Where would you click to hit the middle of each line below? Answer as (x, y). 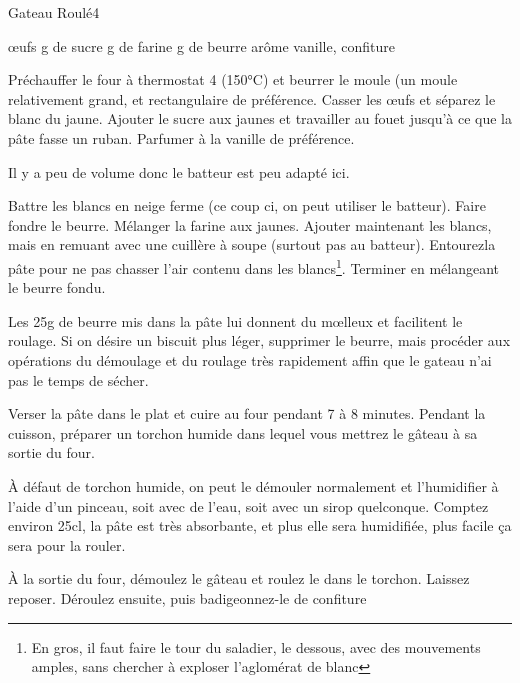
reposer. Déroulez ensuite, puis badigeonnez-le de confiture (187, 597)
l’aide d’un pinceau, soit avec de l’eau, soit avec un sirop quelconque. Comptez (248, 505)
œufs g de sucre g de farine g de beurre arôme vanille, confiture (201, 45)
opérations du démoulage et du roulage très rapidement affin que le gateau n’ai (250, 359)
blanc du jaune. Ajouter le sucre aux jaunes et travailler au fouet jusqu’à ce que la (260, 118)
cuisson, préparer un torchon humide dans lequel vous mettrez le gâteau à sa (243, 432)
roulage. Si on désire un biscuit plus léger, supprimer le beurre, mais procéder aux (259, 340)
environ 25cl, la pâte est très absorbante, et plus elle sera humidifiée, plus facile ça (260, 525)
